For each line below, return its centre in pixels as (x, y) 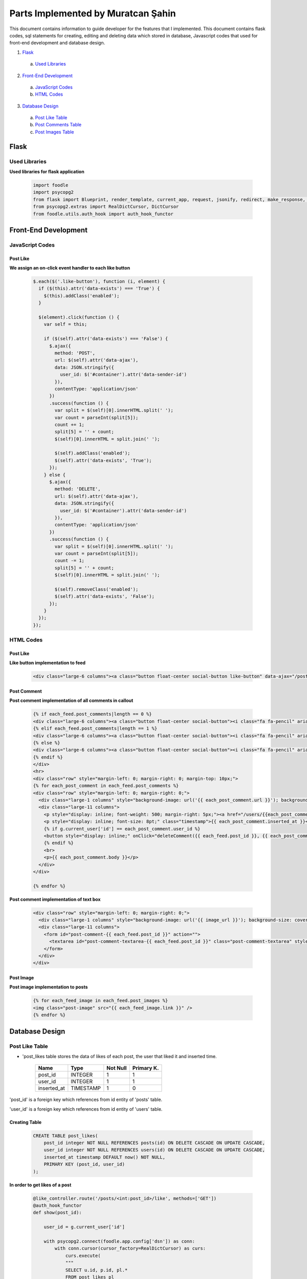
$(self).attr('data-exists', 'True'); (103, 460)
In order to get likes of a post (40, 1185)
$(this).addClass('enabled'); (82, 296)
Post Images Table (54, 132)
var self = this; (65, 324)
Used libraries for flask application (47, 172)
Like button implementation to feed (48, 663)
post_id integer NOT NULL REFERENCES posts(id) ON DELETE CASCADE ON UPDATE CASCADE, (155, 1143)
